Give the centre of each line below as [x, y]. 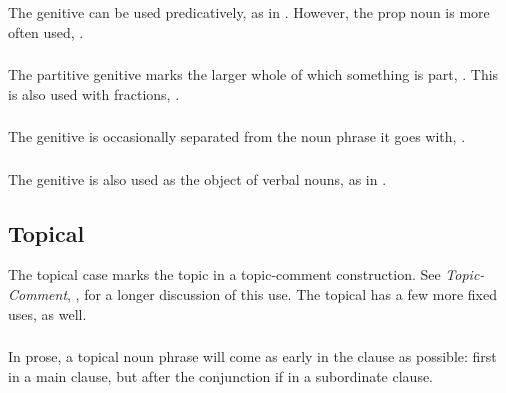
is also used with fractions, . [94, 93]
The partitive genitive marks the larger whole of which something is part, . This [253, 74]
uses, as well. [47, 313]
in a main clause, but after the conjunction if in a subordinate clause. [221, 375]
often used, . [46, 31]
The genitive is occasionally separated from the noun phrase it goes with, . [237, 136]
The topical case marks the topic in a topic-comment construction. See [224, 274]
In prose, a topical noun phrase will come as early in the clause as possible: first [252, 356]
